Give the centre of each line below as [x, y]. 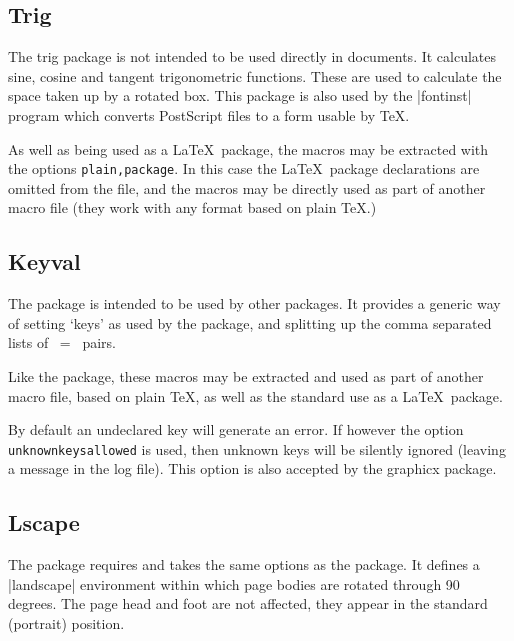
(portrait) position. [66, 623]
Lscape [44, 522]
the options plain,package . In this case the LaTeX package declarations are [244, 168]
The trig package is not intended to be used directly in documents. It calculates [252, 56]
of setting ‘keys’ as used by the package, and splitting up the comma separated [250, 322]
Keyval [44, 261]
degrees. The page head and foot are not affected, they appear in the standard [248, 603]
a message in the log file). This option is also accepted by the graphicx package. [252, 468]
